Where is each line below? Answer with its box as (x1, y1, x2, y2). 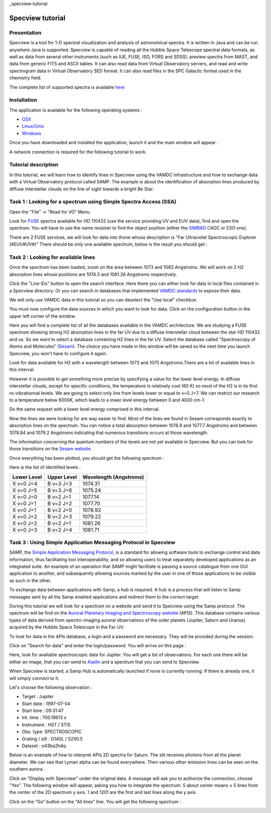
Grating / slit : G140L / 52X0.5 (22, 736, 83, 742)
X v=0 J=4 (12, 480, 38, 487)
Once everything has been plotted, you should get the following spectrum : (9, 455, 164, 461)
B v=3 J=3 (47, 480, 72, 487)
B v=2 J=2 (47, 500, 72, 507)
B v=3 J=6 (47, 486, 72, 493)
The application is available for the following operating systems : (9, 107, 143, 113)
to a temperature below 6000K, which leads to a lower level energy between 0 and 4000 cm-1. (9, 397, 205, 403)
